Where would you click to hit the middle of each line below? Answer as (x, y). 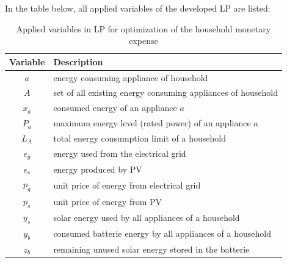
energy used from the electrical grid (120, 153)
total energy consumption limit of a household (140, 138)
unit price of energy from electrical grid (127, 185)
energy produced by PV (98, 169)
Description (78, 61)
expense (143, 41)
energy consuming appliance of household (131, 77)
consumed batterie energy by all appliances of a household (162, 233)
